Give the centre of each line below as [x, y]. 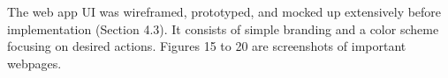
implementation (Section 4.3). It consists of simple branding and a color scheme [223, 28]
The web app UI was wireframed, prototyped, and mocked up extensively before [224, 11]
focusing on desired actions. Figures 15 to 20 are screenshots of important [207, 46]
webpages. [34, 63]
